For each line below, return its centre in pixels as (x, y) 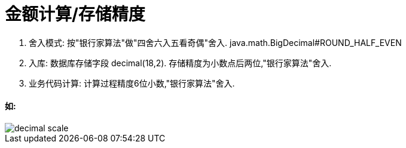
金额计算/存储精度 (75, 14)
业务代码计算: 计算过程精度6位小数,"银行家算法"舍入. (132, 83)
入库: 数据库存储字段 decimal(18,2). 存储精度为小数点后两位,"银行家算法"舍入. (180, 63)
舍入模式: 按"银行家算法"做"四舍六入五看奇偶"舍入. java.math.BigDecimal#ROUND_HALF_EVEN (215, 42)
